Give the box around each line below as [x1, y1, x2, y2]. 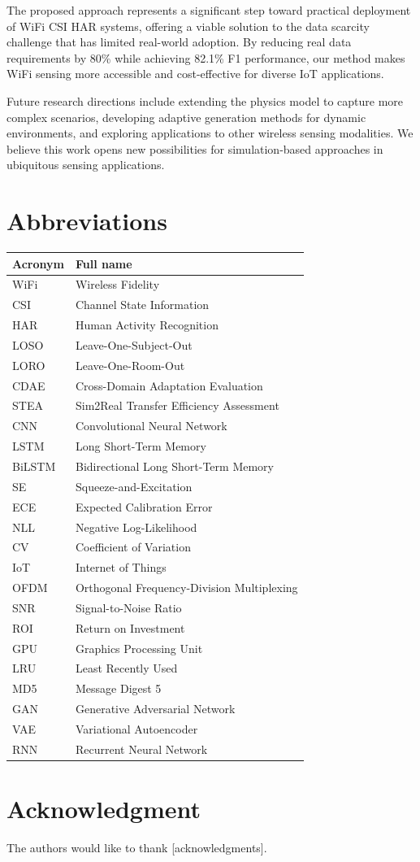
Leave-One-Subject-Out [75, 336, 193, 353]
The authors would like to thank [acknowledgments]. [6, 839, 267, 856]
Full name [75, 255, 132, 272]
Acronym [12, 255, 64, 272]
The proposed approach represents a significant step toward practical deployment [6, 2, 411, 18]
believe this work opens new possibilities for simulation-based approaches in [6, 140, 383, 157]
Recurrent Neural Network [75, 740, 208, 757]
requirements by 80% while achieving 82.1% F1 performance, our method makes [6, 49, 405, 66]
